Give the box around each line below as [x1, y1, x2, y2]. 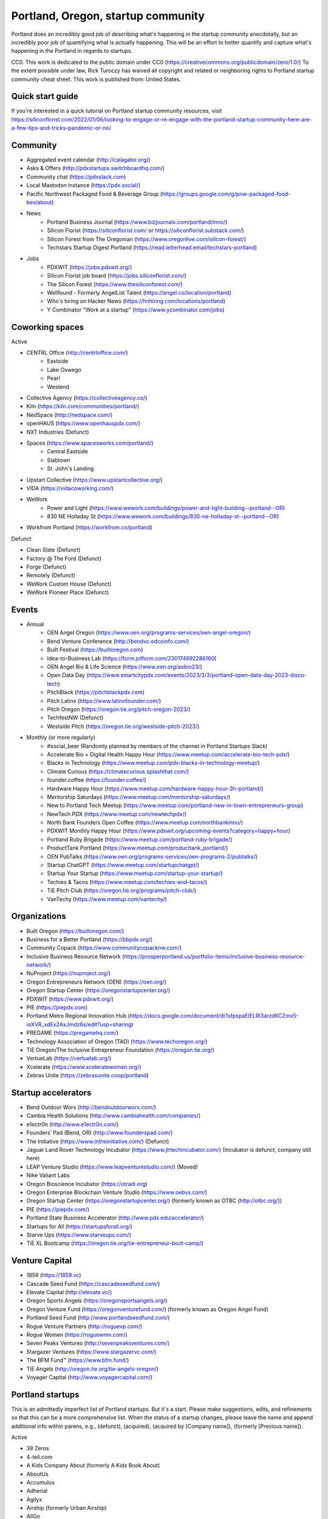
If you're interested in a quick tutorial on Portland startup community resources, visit [11, 107, 222, 115]
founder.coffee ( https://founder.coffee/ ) [47, 777, 146, 784]
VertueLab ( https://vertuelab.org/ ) [26, 1055, 112, 1062]
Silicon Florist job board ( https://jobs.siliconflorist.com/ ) [47, 272, 186, 279]
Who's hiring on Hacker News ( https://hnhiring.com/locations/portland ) [47, 298, 226, 305]
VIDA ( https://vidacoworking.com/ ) [26, 484, 114, 492]
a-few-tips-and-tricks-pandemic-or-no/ [11, 125, 112, 132]
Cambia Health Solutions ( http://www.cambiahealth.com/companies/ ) [26, 1112, 200, 1119]
